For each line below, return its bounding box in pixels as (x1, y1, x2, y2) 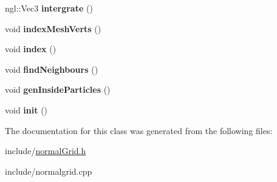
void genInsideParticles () (5, 83, 111, 96)
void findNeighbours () (5, 62, 98, 75)
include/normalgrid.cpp (5, 164, 92, 177)
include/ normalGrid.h (5, 144, 86, 157)
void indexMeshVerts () (5, 22, 101, 35)
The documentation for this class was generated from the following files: (5, 124, 273, 136)
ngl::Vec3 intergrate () (5, 2, 93, 14)
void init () (5, 103, 48, 116)
